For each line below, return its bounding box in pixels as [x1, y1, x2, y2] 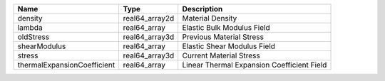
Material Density [182, 13, 237, 23]
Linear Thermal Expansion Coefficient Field [182, 60, 327, 70]
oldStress [17, 32, 50, 42]
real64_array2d [123, 13, 175, 23]
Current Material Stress [182, 50, 260, 60]
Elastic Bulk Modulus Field [182, 23, 270, 32]
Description [182, 4, 223, 13]
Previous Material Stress [182, 32, 264, 42]
